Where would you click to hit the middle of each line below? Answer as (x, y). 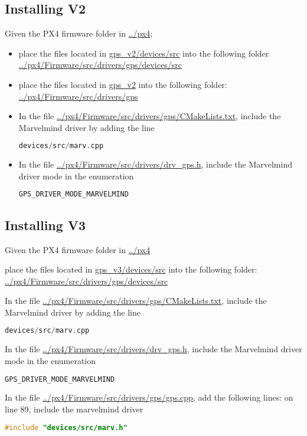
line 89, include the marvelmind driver (74, 409)
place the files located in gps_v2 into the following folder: (123, 84)
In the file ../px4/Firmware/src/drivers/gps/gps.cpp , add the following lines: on (149, 397)
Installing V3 (45, 224)
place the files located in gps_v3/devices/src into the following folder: (131, 269)
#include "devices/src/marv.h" (66, 427)
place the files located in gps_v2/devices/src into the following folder (144, 53)
